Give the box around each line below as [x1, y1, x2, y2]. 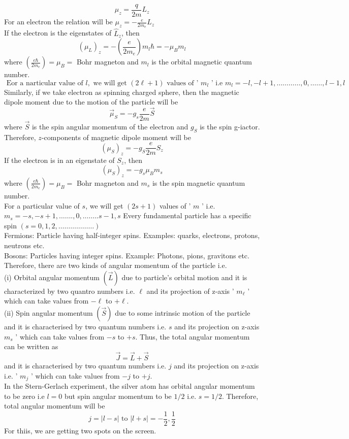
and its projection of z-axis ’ [146, 285, 234, 296]
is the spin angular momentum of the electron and [31, 121, 188, 131]
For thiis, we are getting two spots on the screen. [4, 425, 156, 435]
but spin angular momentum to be [64, 390, 172, 401]
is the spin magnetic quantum [152, 177, 245, 188]
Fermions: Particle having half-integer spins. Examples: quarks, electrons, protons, [4, 230, 260, 241]
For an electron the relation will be [4, 16, 113, 27]
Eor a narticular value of [6, 79, 83, 87]
